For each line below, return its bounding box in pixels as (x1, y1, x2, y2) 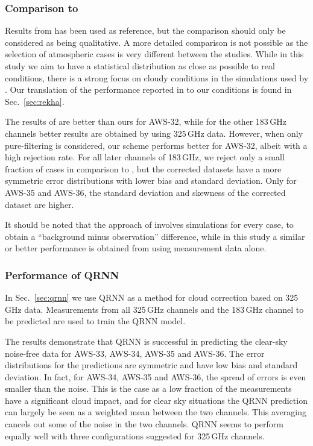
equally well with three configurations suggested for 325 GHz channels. (5, 429, 265, 442)
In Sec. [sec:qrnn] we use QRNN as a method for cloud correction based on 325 (5, 291, 299, 304)
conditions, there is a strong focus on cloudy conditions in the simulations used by (5, 71, 309, 84)
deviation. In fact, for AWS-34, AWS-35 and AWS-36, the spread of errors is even (5, 370, 306, 383)
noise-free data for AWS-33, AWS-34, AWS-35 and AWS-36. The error (5, 347, 265, 359)
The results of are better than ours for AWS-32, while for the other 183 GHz (5, 115, 286, 128)
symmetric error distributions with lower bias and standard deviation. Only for (5, 174, 297, 187)
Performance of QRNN (5, 267, 119, 282)
